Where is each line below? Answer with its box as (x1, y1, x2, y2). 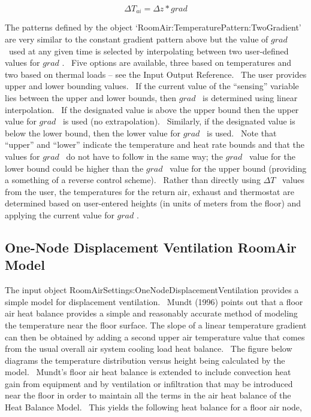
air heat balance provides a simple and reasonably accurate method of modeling (5, 307, 298, 319)
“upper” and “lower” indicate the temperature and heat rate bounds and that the (5, 138, 305, 151)
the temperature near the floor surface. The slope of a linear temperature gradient (5, 318, 307, 331)
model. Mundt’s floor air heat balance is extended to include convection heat (5, 366, 291, 378)
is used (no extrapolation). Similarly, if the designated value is (62, 115, 295, 127)
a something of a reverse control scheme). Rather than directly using (5, 174, 261, 186)
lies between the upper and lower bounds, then (5, 92, 177, 104)
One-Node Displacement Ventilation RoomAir (5, 238, 297, 256)
